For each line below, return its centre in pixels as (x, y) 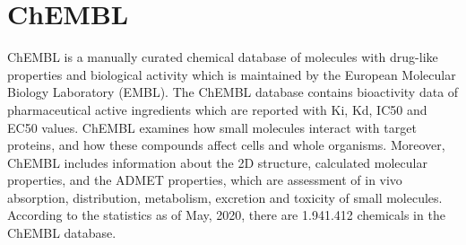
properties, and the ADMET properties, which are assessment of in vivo (205, 180)
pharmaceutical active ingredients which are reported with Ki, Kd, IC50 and (217, 109)
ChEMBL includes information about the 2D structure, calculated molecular (217, 162)
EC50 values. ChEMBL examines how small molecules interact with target (212, 127)
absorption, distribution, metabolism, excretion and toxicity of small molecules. (225, 197)
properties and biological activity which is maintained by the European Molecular (232, 74)
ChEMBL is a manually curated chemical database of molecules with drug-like (223, 57)
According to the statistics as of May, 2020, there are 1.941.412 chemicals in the (226, 215)
